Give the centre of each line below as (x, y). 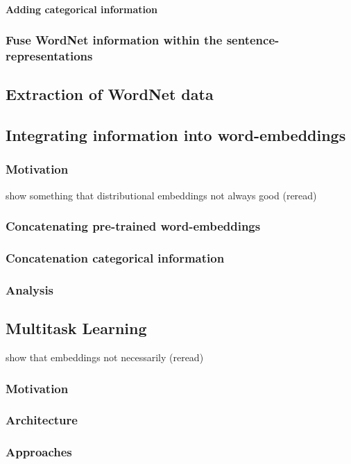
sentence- (253, 40)
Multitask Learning (76, 328)
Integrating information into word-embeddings (176, 135)
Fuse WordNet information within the (114, 40)
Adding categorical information (82, 9)
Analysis (30, 289)
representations (49, 56)
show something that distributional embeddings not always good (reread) (161, 195)
